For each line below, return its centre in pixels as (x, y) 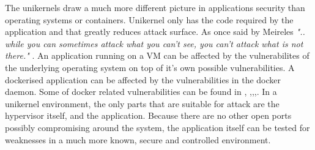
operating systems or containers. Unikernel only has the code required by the (149, 19)
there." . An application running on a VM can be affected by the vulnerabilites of (157, 55)
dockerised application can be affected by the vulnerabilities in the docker (143, 79)
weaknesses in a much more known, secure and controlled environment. (138, 139)
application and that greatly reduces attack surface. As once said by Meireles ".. (155, 32)
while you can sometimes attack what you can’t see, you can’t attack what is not (154, 43)
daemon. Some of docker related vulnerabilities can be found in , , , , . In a (141, 92)
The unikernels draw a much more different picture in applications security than (155, 7)
